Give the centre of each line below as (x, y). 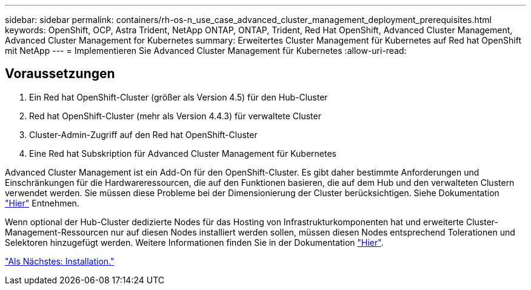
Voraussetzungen (60, 74)
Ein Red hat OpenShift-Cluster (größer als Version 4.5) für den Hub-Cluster (179, 97)
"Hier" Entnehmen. (42, 203)
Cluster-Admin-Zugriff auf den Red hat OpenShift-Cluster (143, 134)
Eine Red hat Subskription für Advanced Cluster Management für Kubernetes (183, 153)
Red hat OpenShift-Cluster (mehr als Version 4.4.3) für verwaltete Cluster (175, 116)
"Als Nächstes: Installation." (60, 261)
